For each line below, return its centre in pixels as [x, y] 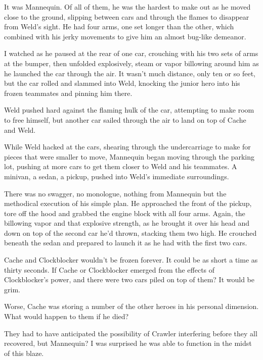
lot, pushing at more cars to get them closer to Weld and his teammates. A [121, 166]
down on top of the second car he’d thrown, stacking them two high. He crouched [130, 233]
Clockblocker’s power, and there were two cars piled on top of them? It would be [129, 279]
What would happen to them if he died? [67, 316]
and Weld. [20, 130]
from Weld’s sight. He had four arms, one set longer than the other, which [119, 27]
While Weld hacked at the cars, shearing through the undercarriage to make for [127, 147]
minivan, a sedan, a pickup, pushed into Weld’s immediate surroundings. [117, 176]
